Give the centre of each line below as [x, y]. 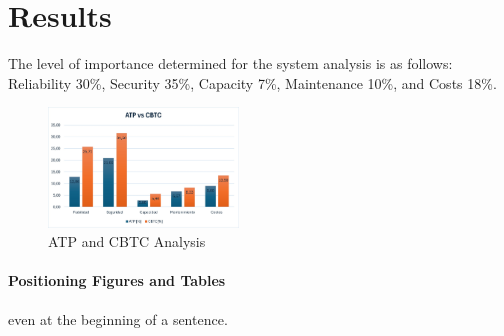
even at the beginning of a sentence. [118, 318]
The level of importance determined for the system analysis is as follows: [230, 63]
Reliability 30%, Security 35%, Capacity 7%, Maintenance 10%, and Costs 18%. [252, 82]
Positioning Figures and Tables [117, 280]
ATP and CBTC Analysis [127, 241]
